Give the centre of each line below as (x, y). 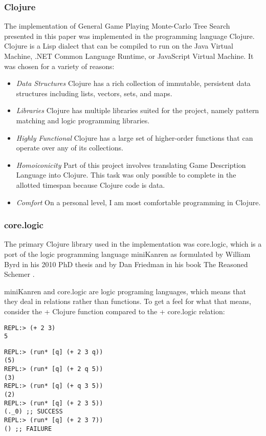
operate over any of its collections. (70, 148)
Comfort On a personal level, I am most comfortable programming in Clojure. (138, 202)
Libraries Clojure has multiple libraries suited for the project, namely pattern (138, 110)
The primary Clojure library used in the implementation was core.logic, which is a (133, 244)
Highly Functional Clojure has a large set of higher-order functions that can (135, 137)
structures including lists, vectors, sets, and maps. (94, 93)
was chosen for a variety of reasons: (59, 66)
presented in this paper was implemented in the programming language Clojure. (129, 36)
